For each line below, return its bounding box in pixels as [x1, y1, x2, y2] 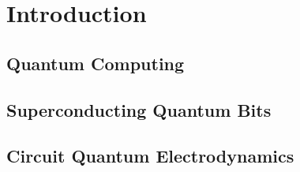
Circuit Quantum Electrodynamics [6, 144, 294, 168]
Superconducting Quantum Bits [6, 97, 272, 122]
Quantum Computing [6, 50, 185, 75]
